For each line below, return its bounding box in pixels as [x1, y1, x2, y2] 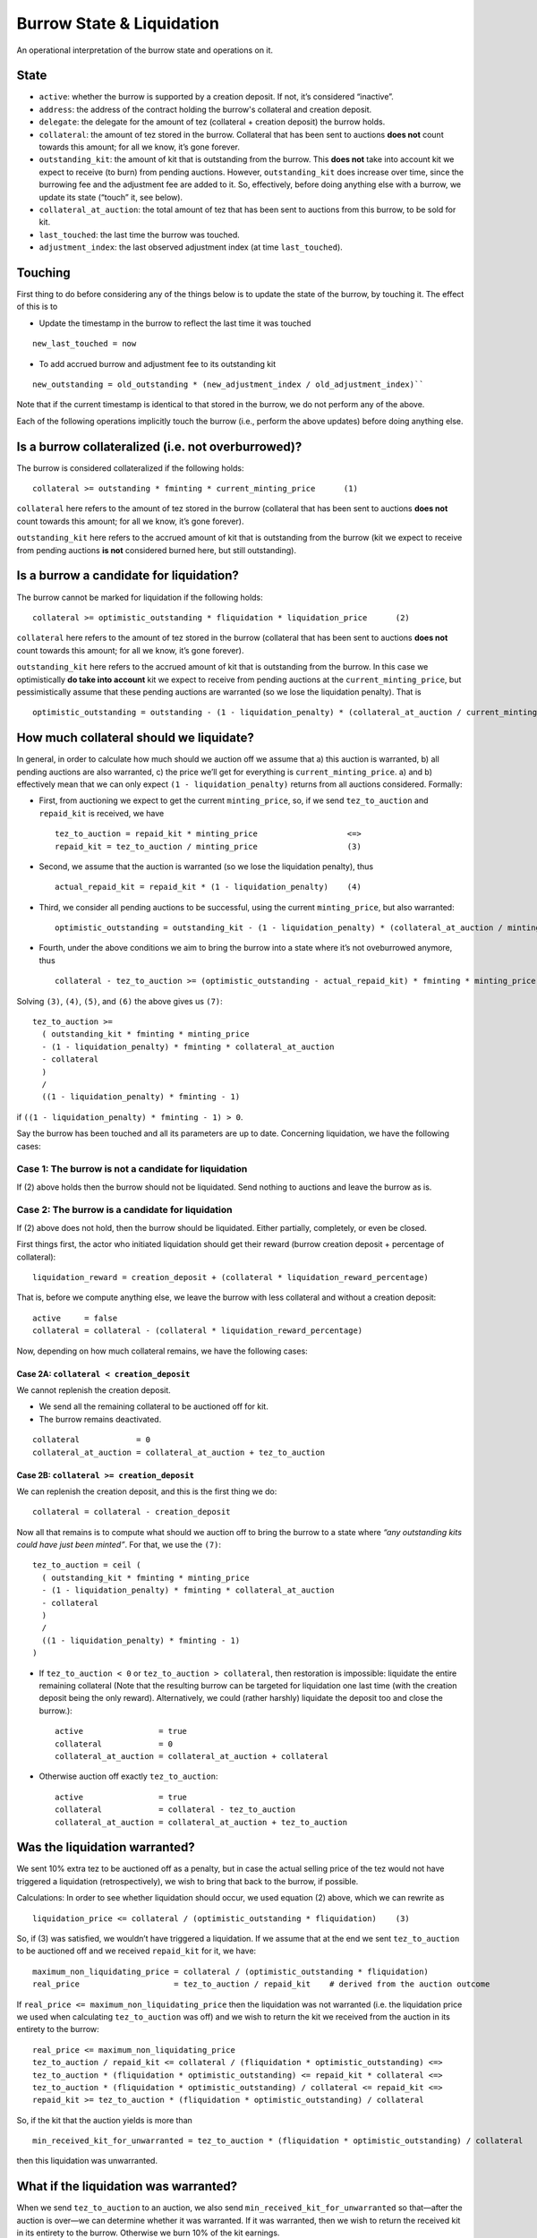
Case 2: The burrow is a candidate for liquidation [16, 1204, 233, 1217]
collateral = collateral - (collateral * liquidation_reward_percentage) [32, 1326, 363, 1336]
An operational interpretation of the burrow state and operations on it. [16, 45, 273, 56]
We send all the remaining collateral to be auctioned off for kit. [38, 1401, 268, 1412]
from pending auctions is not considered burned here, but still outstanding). [16, 544, 297, 555]
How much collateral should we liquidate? [16, 730, 254, 746]
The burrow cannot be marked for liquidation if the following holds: [16, 592, 263, 602]
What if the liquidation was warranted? [16, 2179, 238, 2194]
